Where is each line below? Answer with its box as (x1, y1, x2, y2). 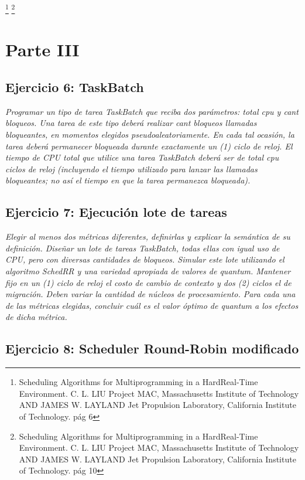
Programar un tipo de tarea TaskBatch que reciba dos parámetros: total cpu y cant (5, 105, 299, 117)
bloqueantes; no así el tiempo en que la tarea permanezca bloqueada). (5, 174, 251, 186)
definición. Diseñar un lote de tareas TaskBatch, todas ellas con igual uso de (5, 241, 280, 254)
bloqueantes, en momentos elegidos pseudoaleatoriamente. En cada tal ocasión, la (5, 128, 294, 141)
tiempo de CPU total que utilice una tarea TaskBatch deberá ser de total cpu (5, 151, 279, 164)
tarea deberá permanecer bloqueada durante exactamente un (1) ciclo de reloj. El (5, 139, 293, 152)
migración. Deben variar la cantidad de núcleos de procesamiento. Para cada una (5, 288, 296, 300)
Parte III (5, 38, 80, 62)
